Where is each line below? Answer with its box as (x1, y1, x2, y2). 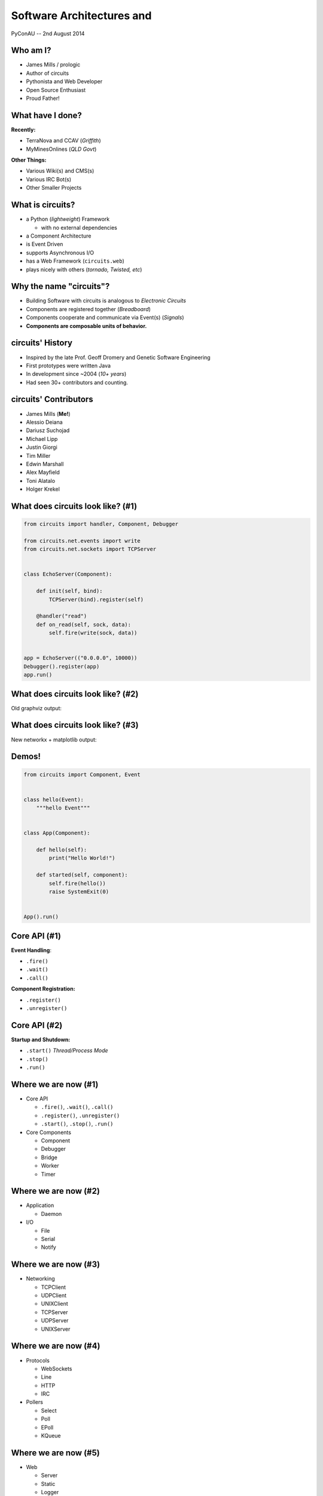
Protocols (26, 1357, 50, 1364)
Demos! (11, 752, 41, 762)
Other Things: (11, 156, 47, 164)
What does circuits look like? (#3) (11, 720, 139, 730)
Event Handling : (11, 946, 52, 954)
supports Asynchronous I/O (26, 249, 95, 256)
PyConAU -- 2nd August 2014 (11, 30, 85, 37)
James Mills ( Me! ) (26, 410, 71, 417)
